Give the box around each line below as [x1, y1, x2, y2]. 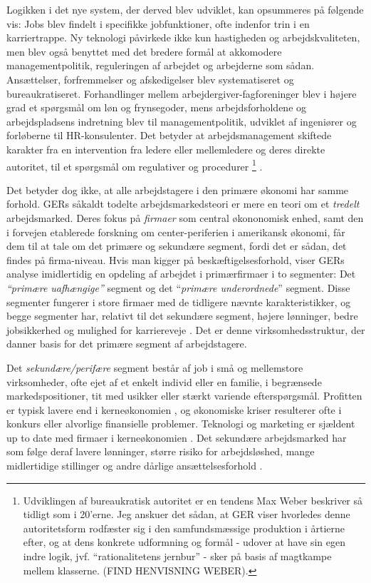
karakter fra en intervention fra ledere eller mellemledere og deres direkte [6, 141, 325, 156]
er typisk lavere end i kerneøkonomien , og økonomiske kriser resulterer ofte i [6, 402, 342, 417]
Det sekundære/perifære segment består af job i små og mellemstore [6, 360, 303, 375]
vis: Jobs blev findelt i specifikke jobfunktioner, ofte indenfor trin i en [6, 16, 310, 31]
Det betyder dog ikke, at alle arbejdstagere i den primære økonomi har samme [6, 182, 349, 197]
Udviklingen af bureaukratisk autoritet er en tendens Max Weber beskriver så [23, 492, 363, 507]
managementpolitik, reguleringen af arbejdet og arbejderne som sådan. [6, 58, 315, 73]
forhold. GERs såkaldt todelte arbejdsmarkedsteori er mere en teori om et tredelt [6, 196, 360, 211]
